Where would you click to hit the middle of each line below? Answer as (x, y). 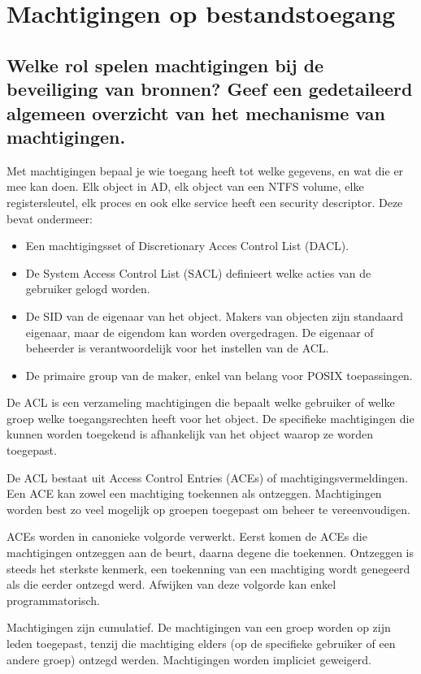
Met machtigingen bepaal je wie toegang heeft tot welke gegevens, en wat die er (205, 170)
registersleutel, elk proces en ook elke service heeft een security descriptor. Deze (205, 202)
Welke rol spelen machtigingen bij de (165, 65)
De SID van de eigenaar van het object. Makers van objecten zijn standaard (215, 315)
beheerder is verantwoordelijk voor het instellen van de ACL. (177, 348)
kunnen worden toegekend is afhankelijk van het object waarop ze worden (190, 434)
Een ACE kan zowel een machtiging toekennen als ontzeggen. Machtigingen (194, 493)
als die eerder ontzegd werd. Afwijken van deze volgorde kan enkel (171, 584)
